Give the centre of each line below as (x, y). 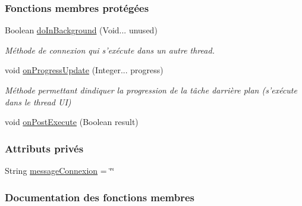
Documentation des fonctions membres (100, 197)
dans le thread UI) (38, 102)
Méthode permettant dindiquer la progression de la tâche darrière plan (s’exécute (151, 90)
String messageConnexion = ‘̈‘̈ (60, 170)
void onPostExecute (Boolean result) (72, 122)
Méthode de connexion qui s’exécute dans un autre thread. (110, 50)
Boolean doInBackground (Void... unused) (81, 30)
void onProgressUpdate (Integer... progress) (84, 70)
